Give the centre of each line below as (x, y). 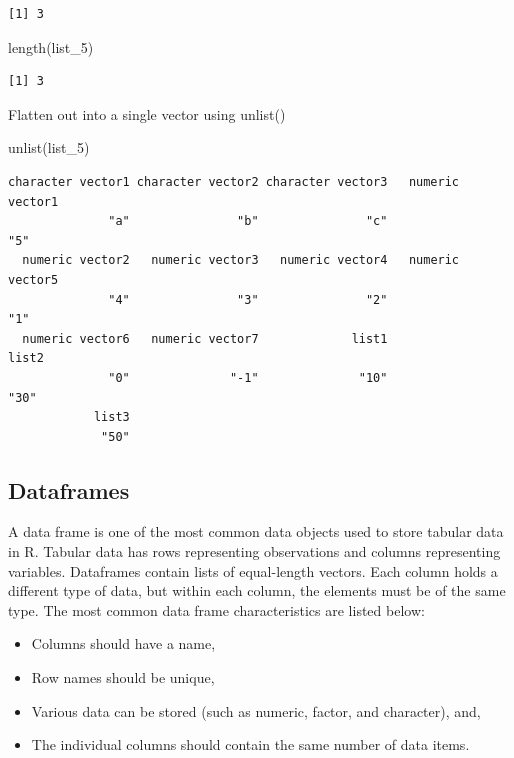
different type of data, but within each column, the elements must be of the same (257, 590)
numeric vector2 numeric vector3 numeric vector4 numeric (241, 260)
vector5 (33, 279)
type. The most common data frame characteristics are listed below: (216, 609)
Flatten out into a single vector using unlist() (147, 113)
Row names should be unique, (123, 677)
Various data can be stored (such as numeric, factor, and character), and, (256, 710)
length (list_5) (51, 46)
